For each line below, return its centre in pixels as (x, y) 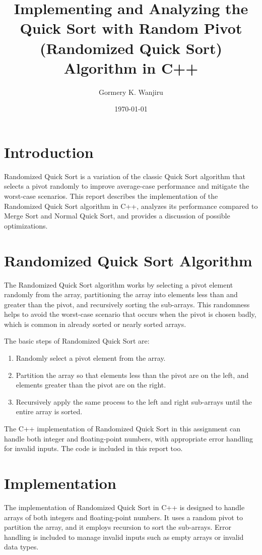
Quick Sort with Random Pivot (131, 28)
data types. (21, 547)
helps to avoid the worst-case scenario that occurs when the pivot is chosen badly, (130, 314)
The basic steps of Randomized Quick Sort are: (77, 341)
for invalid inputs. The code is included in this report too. (93, 448)
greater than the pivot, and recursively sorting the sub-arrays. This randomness (127, 304)
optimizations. (26, 225)
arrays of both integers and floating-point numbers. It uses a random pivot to (123, 517)
